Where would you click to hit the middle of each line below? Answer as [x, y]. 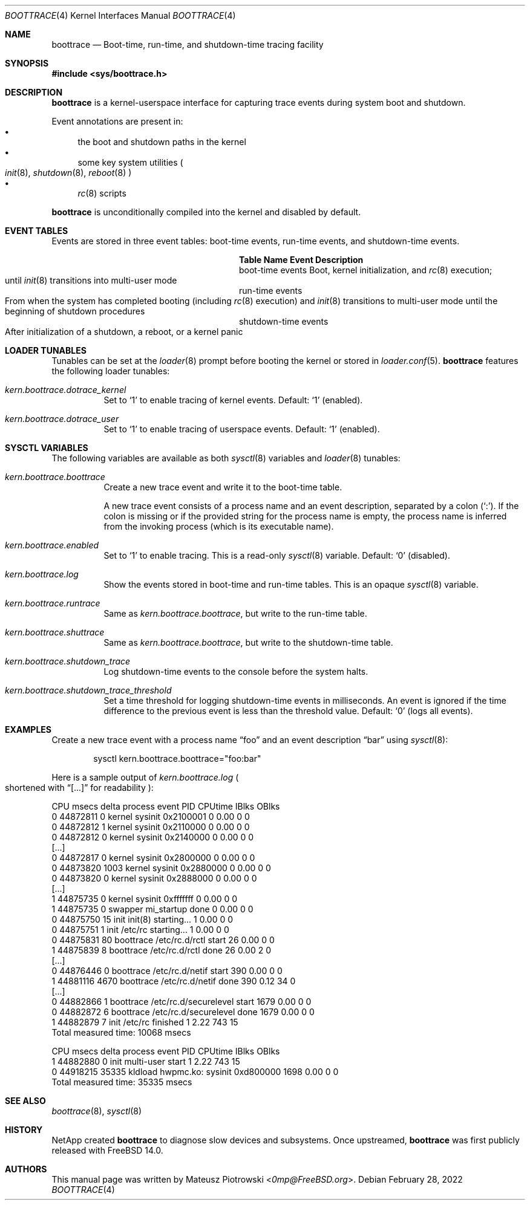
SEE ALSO [25, 1101]
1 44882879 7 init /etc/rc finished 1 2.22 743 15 [145, 1022]
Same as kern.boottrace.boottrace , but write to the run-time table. [235, 613]
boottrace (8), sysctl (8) [97, 1111]
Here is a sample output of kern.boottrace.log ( [145, 777]
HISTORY [24, 1130]
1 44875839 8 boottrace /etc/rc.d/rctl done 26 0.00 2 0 [162, 950]
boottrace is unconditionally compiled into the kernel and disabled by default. [206, 212]
